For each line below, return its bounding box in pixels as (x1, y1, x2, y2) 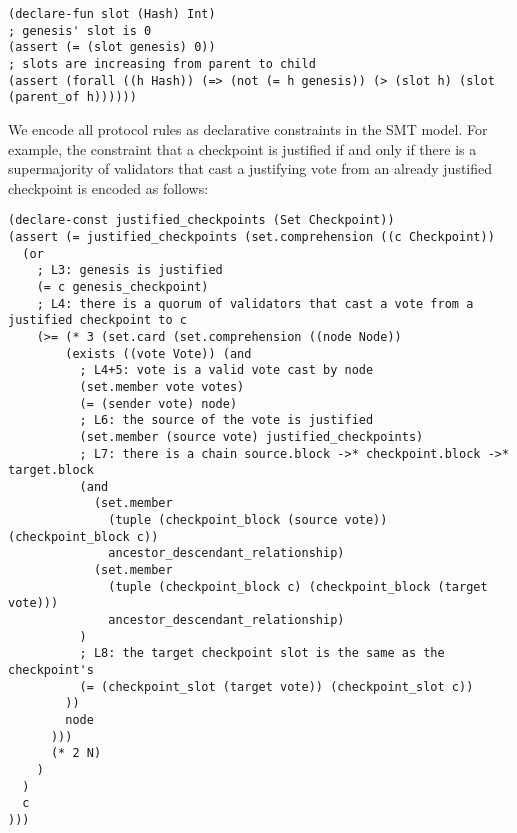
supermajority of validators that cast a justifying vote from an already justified (8, 158, 493, 179)
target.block (8, 463, 94, 478)
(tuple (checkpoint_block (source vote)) (108, 513, 388, 528)
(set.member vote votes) (79, 379, 245, 394)
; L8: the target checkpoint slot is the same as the (79, 646, 445, 661)
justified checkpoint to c (8, 313, 187, 328)
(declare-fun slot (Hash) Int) (8, 7, 216, 21)
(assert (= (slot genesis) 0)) (8, 40, 216, 55)
